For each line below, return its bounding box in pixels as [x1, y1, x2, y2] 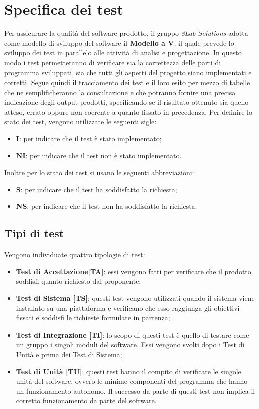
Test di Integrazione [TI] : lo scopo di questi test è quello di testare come [16, 329, 249, 340]
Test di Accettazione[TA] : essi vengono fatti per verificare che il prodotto [16, 266, 251, 276]
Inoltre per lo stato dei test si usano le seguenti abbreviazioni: [4, 167, 194, 178]
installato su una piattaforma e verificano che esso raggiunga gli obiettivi [16, 302, 240, 313]
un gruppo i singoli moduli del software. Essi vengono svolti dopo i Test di [16, 339, 245, 350]
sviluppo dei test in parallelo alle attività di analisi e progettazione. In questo [4, 47, 242, 58]
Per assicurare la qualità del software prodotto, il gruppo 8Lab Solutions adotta [4, 28, 248, 38]
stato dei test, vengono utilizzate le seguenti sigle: [4, 116, 157, 127]
